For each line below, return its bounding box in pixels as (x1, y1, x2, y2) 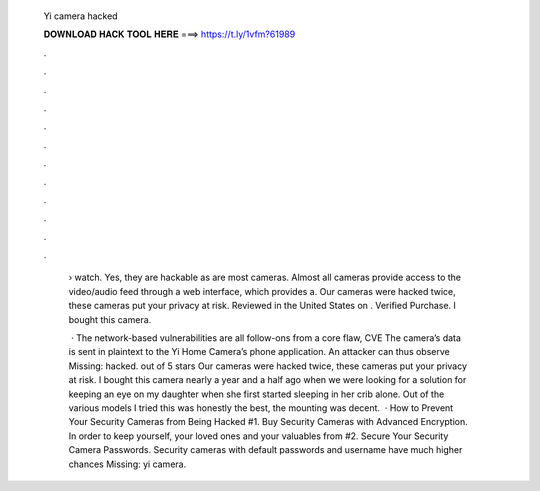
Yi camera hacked (43, 10, 119, 22)
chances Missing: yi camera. (68, 458, 187, 470)
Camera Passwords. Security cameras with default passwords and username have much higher (68, 444, 463, 456)
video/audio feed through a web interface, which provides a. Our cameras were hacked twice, (68, 285, 457, 297)
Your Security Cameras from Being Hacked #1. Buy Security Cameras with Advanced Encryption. (68, 416, 469, 428)
